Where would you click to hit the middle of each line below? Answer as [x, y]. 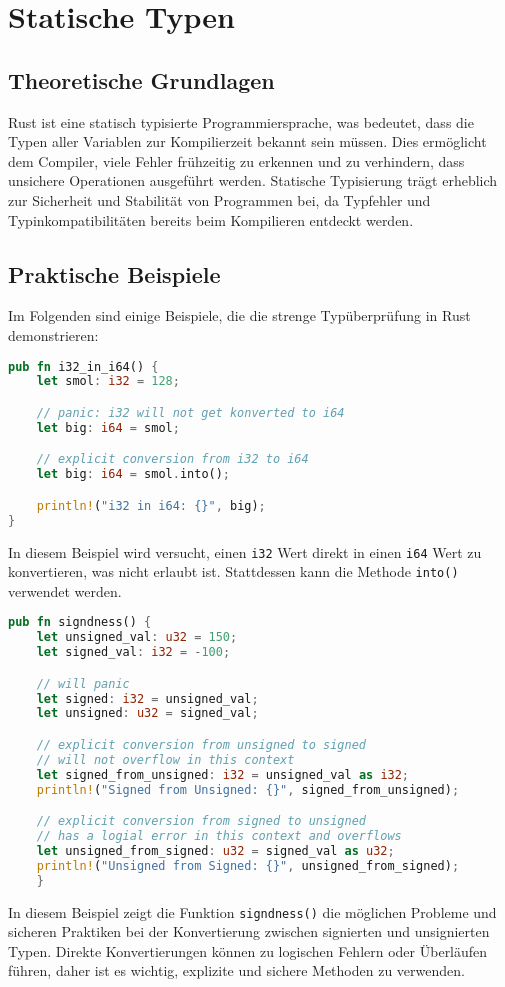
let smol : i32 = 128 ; [108, 381]
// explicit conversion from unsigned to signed [201, 744]
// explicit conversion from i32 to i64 [172, 459]
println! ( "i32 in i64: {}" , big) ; [151, 505]
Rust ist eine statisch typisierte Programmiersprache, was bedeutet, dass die [241, 121]
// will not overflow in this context [165, 759]
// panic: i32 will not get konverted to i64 [190, 412]
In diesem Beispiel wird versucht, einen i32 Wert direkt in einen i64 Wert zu [245, 551]
